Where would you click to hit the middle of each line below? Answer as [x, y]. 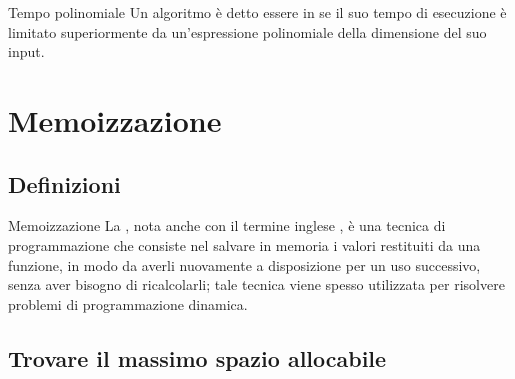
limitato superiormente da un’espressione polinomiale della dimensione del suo [247, 31]
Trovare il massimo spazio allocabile [197, 357]
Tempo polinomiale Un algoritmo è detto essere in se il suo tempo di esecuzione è [257, 12]
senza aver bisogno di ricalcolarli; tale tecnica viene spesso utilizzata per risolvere [256, 284]
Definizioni [64, 183]
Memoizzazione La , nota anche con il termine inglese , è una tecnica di [227, 225]
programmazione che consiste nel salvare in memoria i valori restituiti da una [244, 244]
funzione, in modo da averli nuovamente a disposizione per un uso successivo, [244, 264]
